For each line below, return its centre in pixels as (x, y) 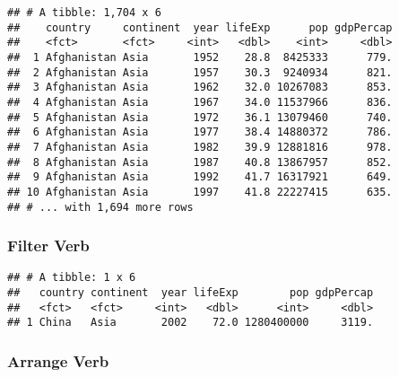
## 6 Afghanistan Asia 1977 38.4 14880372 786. (200, 132)
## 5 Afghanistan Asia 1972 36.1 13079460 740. (200, 117)
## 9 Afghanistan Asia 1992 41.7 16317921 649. (200, 177)
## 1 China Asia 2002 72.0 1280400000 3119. (191, 323)
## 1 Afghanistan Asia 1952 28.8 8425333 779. (200, 57)
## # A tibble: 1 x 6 (72, 278)
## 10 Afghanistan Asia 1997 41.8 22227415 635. (200, 192)
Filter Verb (48, 245)
